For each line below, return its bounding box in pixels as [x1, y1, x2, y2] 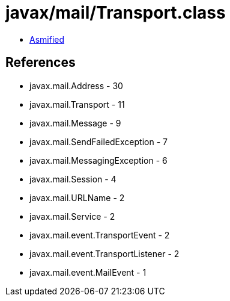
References [5, 55, 76, 70]
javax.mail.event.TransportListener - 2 [29, 248, 180, 259]
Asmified [29, 34, 65, 45]
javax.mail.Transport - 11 [29, 99, 125, 110]
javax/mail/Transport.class [5, 2, 226, 23]
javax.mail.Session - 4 [29, 173, 117, 184]
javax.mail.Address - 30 [29, 80, 123, 91]
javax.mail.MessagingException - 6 [29, 155, 168, 166]
